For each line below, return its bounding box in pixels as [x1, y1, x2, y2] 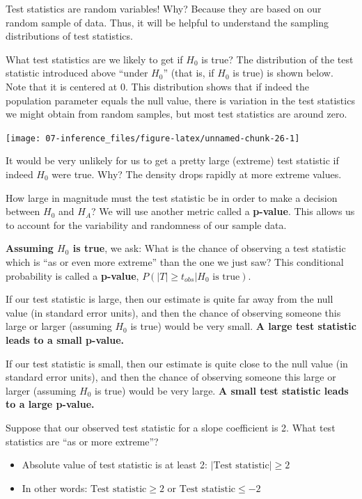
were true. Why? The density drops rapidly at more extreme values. [52, 167, 342, 181]
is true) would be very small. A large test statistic [130, 319, 356, 333]
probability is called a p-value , [6, 268, 139, 283]
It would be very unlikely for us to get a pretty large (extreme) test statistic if [6, 153, 339, 168]
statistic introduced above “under [6, 65, 148, 80]
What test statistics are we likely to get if [6, 52, 183, 66]
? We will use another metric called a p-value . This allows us [91, 204, 355, 219]
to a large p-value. [6, 397, 95, 411]
